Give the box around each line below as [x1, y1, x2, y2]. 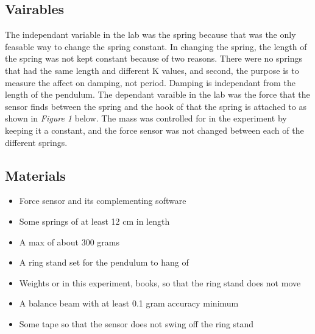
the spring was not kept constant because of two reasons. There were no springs [5, 52, 303, 65]
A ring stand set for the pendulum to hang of [19, 256, 189, 269]
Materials [5, 165, 66, 184]
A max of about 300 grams [19, 235, 120, 248]
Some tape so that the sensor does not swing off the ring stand [19, 317, 254, 330]
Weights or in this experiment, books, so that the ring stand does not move [19, 276, 301, 289]
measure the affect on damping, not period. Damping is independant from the [5, 76, 296, 89]
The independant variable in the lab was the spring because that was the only [5, 28, 296, 41]
